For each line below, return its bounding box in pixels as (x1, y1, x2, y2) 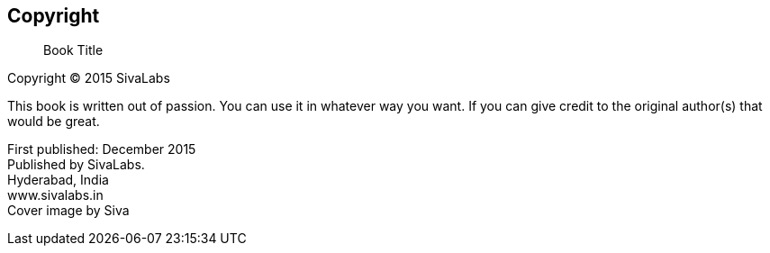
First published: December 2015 (7, 141, 196, 158)
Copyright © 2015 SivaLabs (7, 70, 170, 86)
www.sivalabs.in (7, 187, 104, 203)
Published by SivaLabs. (7, 157, 145, 173)
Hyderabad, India (7, 172, 109, 188)
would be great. (7, 113, 100, 130)
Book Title (43, 42, 104, 59)
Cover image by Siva (7, 203, 130, 219)
